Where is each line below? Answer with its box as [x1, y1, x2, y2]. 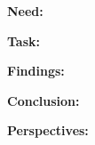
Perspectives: [7, 121, 89, 140]
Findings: [7, 61, 65, 80]
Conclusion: [7, 91, 80, 109]
